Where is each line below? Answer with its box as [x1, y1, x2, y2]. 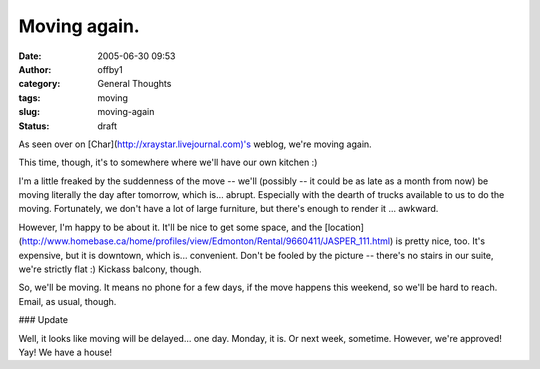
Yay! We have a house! [18, 346, 113, 358]
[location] [324, 221, 365, 233]
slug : [18, 106, 40, 118]
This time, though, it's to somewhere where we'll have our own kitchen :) [18, 156, 318, 169]
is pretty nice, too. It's [395, 235, 485, 247]
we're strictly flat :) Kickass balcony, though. [18, 263, 202, 275]
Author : [18, 63, 52, 75]
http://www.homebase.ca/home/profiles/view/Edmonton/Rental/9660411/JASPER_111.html [21, 235, 390, 247]
